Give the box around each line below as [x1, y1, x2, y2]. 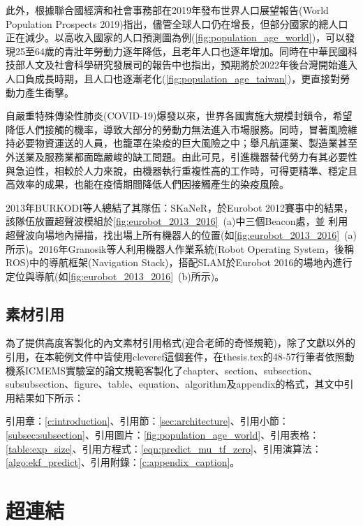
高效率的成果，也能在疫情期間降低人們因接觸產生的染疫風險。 [6, 177, 289, 191]
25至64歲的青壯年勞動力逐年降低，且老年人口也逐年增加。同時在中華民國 [15, 43, 348, 58]
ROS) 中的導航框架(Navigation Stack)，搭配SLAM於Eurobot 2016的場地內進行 [6, 255, 353, 270]
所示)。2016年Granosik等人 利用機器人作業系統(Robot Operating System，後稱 [6, 241, 355, 256]
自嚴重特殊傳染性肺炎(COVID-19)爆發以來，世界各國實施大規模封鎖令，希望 [6, 108, 353, 123]
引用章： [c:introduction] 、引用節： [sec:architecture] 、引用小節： [6, 414, 289, 428]
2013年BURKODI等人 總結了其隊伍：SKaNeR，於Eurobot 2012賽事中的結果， [6, 200, 354, 214]
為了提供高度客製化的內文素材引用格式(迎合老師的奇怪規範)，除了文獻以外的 [6, 335, 355, 350]
